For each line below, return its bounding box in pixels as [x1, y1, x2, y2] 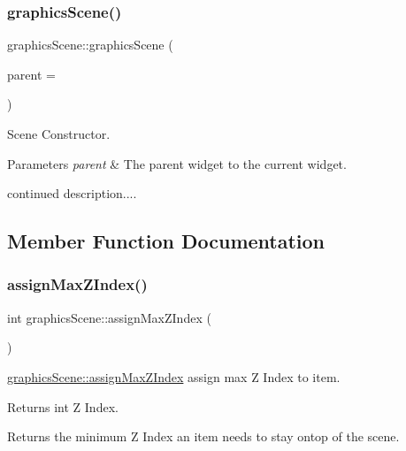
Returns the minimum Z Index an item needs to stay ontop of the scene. [7, 427, 400, 446]
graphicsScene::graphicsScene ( [7, 35, 173, 54]
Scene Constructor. [7, 125, 111, 142]
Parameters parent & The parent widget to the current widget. [7, 154, 347, 172]
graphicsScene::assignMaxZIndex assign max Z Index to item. [7, 367, 341, 386]
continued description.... [7, 184, 137, 203]
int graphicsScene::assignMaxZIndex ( [7, 308, 211, 326]
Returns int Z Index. [7, 397, 119, 416]
